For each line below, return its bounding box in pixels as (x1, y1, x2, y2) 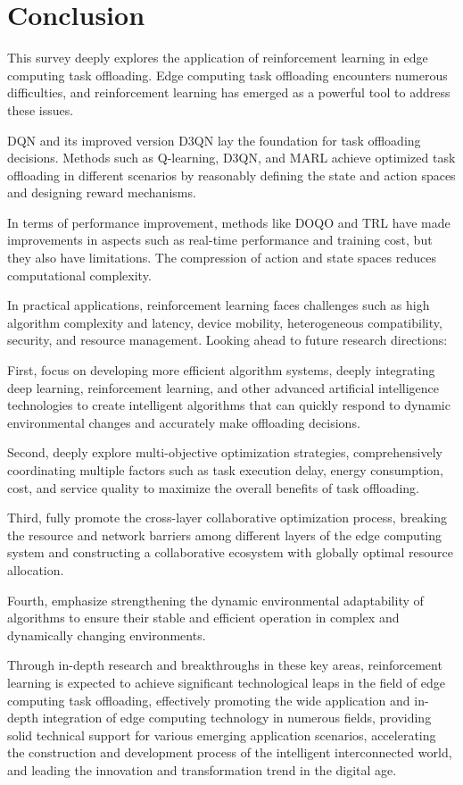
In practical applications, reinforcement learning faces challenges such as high (7, 296, 430, 314)
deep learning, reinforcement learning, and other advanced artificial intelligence (7, 378, 440, 397)
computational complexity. (7, 265, 152, 284)
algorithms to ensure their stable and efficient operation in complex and (7, 608, 400, 627)
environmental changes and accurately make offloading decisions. (7, 413, 360, 431)
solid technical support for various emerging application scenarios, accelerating (7, 725, 436, 744)
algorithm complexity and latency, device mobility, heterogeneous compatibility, (7, 313, 442, 331)
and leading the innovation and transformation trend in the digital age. (7, 760, 397, 779)
